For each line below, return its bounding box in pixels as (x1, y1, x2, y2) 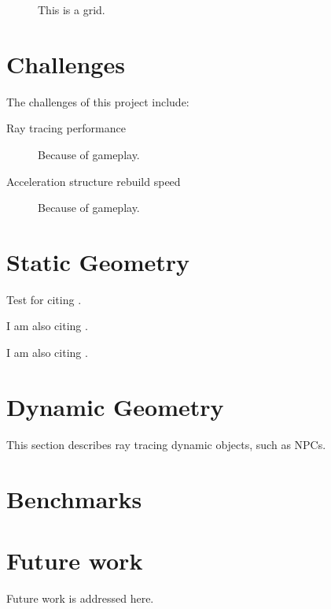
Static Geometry (6, 245, 190, 277)
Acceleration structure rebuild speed (6, 173, 181, 189)
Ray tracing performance (6, 120, 126, 136)
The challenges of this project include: (6, 93, 189, 110)
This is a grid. (38, 2, 105, 17)
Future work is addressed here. (6, 589, 154, 606)
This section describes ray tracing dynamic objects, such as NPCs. (6, 436, 326, 452)
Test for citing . (6, 291, 82, 307)
